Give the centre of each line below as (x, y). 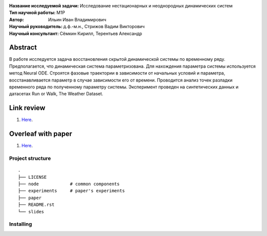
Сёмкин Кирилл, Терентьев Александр (101, 33)
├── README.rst (36, 205)
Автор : (17, 19)
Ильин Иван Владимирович (77, 19)
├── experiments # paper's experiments (71, 191)
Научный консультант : (34, 33)
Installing (21, 224)
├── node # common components (69, 184)
